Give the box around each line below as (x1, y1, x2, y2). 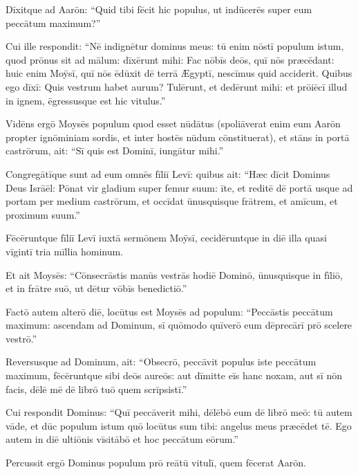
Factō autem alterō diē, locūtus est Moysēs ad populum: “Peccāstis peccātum (6, 304, 333, 318)
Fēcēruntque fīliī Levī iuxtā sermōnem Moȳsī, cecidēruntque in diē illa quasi (6, 230, 327, 245)
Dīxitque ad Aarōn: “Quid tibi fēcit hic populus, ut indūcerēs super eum (6, 2, 312, 16)
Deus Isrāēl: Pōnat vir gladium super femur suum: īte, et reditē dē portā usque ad (6, 180, 353, 194)
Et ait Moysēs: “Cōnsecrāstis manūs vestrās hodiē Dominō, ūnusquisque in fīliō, (6, 267, 343, 282)
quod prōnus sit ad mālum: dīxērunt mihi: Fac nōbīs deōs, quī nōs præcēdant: (6, 52, 335, 66)
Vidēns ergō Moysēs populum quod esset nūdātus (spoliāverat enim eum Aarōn (6, 116, 341, 131)
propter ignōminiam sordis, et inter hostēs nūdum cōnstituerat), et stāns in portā (6, 129, 350, 144)
